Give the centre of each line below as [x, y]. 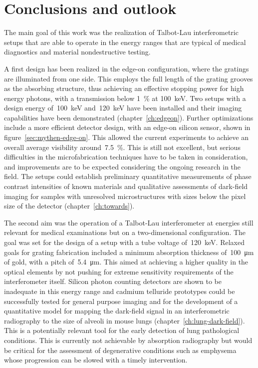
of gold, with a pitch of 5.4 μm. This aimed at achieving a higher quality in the [126, 262]
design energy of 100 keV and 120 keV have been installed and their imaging [123, 108]
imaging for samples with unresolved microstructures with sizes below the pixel [125, 196]
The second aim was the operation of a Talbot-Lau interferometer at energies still [129, 222]
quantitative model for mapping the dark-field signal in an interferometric [117, 311]
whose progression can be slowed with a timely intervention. [96, 360]
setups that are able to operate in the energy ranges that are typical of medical [125, 42]
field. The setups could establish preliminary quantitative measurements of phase [128, 176]
